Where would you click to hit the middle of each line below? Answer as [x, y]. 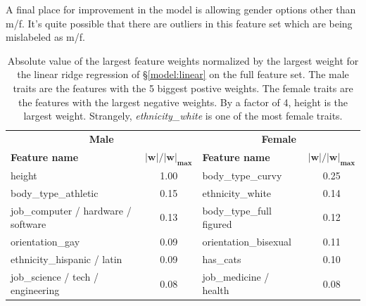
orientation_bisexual [247, 242]
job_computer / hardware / [71, 210]
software [29, 224]
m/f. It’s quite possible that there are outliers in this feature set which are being [179, 23]
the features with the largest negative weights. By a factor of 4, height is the [183, 102]
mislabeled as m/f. [45, 37]
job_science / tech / [55, 276]
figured [217, 224]
